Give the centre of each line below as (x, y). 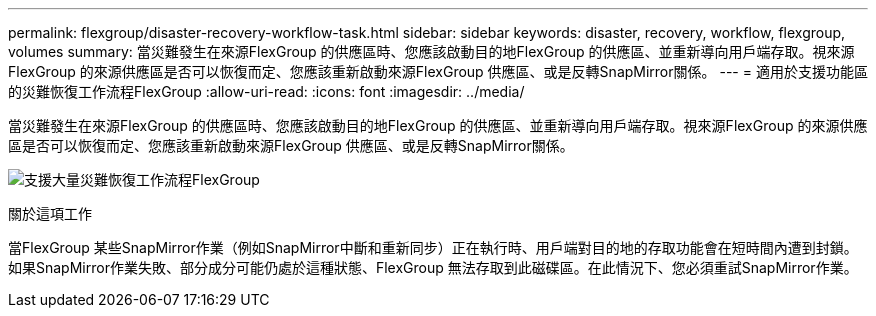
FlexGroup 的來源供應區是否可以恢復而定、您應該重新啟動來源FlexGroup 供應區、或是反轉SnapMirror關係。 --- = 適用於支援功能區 (438, 71)
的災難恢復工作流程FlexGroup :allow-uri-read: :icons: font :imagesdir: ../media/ (266, 91)
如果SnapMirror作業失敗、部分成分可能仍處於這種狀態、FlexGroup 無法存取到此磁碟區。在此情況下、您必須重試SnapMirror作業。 (433, 267)
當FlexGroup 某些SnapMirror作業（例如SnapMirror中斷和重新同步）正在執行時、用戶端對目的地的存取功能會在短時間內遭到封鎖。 (433, 247)
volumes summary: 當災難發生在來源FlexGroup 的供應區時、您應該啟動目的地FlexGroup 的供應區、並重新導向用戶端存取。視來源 (431, 51)
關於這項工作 (50, 213)
